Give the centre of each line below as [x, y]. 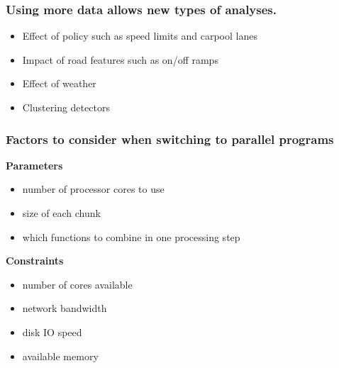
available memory [60, 356]
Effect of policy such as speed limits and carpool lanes [140, 36]
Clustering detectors [66, 107]
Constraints [35, 261]
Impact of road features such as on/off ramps [120, 59]
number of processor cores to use [93, 189]
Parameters [34, 165]
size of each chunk [61, 213]
